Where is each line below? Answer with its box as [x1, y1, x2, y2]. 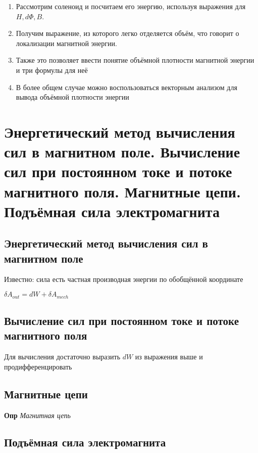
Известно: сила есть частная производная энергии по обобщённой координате [4, 274, 243, 284]
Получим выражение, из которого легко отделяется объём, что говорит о [16, 28, 239, 38]
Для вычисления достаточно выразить [4, 351, 121, 362]
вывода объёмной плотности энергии [16, 92, 129, 102]
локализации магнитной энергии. [16, 37, 117, 48]
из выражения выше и [135, 351, 203, 362]
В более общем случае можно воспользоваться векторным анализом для [16, 81, 237, 92]
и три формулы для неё [16, 64, 88, 75]
